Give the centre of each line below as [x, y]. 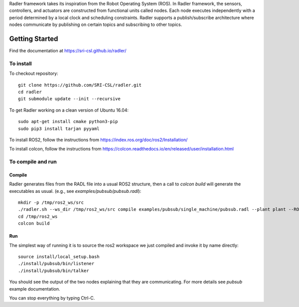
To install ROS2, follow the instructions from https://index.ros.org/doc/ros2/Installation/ [98, 140]
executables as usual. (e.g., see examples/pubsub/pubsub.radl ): [75, 191]
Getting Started [34, 39]
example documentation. [35, 289]
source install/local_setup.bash [59, 257]
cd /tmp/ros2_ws [38, 216]
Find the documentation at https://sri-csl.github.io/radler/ [68, 51]
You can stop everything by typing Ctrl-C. [52, 298]
